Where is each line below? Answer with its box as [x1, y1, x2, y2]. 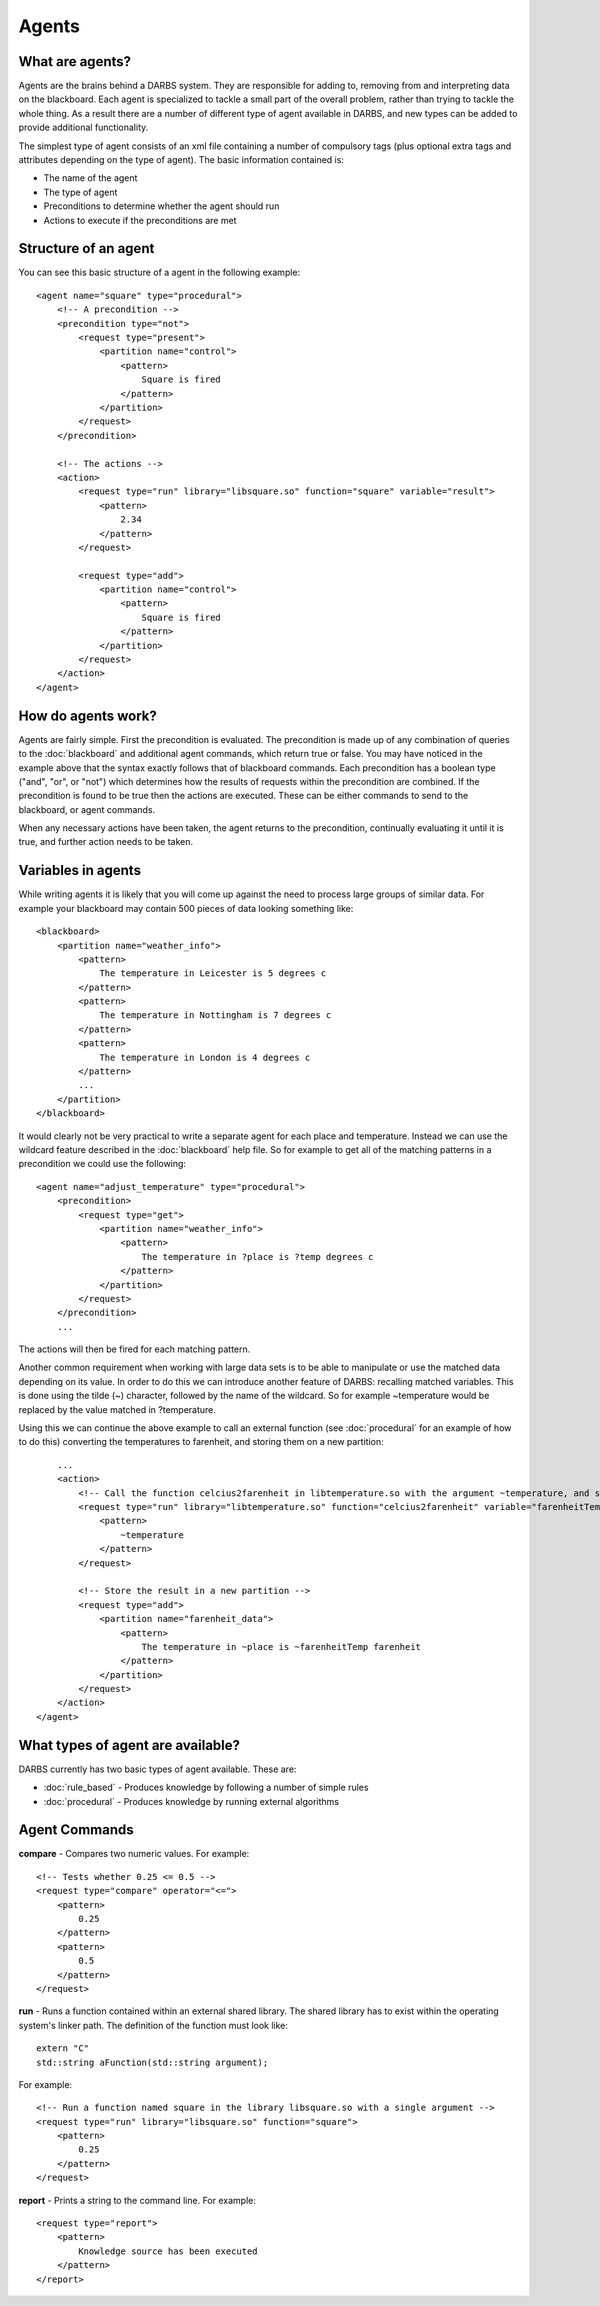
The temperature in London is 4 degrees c [99, 1051, 311, 1063]
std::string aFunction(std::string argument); [36, 2056, 269, 2068]
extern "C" [36, 2043, 90, 2054]
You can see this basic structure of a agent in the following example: [18, 266, 301, 279]
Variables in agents [18, 862, 142, 879]
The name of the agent [43, 172, 138, 184]
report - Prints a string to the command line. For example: [18, 2194, 257, 2206]
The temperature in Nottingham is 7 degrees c [99, 1010, 332, 1021]
